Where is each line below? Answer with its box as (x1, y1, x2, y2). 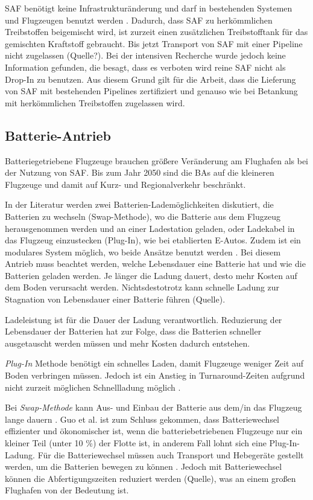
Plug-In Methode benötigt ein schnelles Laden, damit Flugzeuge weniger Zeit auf (5, 357, 304, 370)
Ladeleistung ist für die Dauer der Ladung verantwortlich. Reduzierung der (5, 313, 282, 325)
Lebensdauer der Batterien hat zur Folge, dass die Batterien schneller (5, 325, 262, 338)
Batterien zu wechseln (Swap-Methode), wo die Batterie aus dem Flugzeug (5, 210, 280, 222)
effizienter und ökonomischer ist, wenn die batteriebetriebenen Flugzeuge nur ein (5, 425, 303, 437)
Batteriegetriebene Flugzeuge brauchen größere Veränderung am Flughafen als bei (5, 154, 309, 167)
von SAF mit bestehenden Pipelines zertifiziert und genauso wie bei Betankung (5, 85, 298, 97)
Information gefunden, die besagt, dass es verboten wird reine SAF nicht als (5, 60, 286, 73)
